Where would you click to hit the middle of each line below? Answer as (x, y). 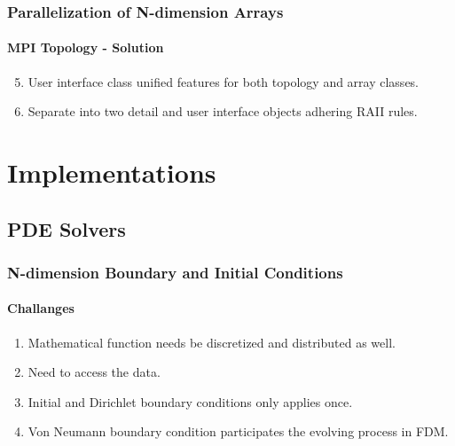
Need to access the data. (94, 372)
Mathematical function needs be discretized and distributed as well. (212, 342)
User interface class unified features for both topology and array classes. (224, 81)
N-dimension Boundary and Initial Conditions (175, 272)
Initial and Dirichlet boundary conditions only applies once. (190, 401)
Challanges (41, 308)
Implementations (112, 172)
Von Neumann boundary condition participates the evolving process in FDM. (238, 431)
